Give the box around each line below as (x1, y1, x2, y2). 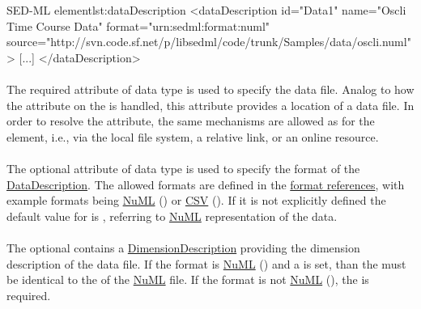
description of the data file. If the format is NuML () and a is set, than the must (6, 255, 406, 272)
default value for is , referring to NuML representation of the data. (6, 207, 338, 224)
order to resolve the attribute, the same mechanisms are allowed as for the (6, 112, 375, 129)
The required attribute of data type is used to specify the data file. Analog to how (6, 80, 415, 97)
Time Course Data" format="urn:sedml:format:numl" (6, 17, 270, 34)
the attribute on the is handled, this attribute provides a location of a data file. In (6, 96, 415, 113)
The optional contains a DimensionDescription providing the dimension (6, 239, 360, 256)
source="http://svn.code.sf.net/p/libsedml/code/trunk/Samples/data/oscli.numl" (6, 33, 411, 50)
